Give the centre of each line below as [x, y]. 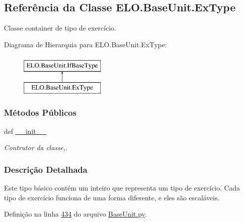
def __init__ [25, 131]
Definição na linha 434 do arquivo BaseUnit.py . [75, 214]
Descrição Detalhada [46, 169]
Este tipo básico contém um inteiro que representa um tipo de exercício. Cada [122, 188]
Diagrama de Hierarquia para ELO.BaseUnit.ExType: [85, 44]
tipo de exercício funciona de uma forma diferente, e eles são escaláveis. [112, 197]
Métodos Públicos [40, 112]
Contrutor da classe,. [36, 147]
